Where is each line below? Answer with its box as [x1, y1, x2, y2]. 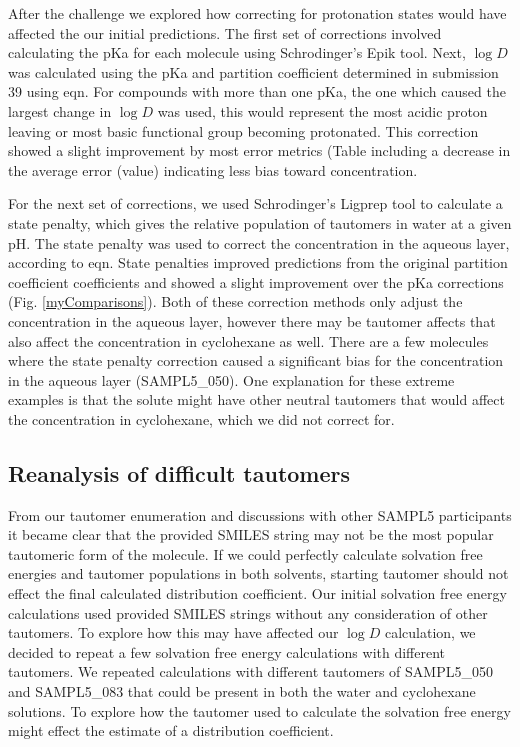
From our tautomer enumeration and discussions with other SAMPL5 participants [8, 504, 512, 525]
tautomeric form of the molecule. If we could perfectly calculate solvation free [8, 543, 483, 564]
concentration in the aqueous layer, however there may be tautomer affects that [8, 310, 496, 331]
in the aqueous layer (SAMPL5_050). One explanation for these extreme [8, 369, 455, 390]
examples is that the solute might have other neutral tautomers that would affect [8, 389, 505, 410]
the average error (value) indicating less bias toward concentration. [8, 159, 418, 180]
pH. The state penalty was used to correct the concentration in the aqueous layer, [8, 232, 510, 253]
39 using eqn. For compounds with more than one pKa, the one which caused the [8, 81, 506, 102]
